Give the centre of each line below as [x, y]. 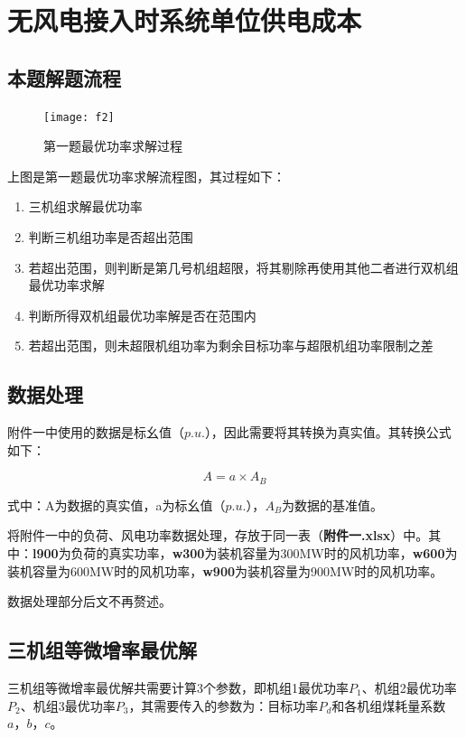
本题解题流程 [64, 77]
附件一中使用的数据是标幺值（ [96, 432]
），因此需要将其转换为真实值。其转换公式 [328, 432]
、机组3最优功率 [68, 705]
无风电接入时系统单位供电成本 [185, 20]
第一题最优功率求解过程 [113, 146]
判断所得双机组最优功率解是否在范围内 [142, 315]
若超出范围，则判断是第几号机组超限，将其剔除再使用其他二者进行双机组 [243, 267]
